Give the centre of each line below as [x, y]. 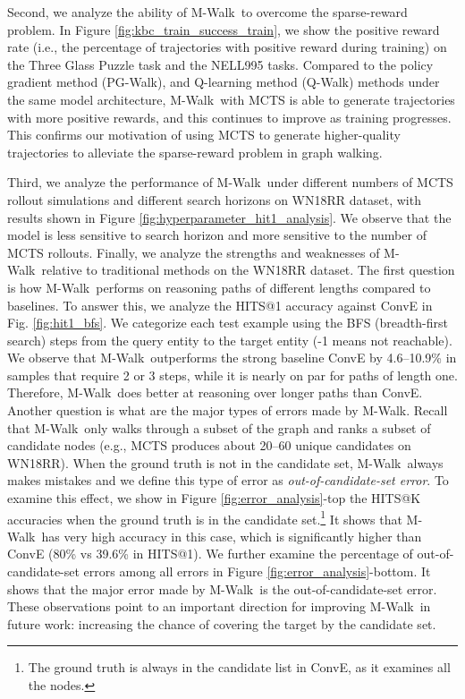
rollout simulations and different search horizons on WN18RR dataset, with [214, 199]
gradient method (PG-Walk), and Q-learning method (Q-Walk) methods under [224, 82]
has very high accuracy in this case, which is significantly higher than [232, 536]
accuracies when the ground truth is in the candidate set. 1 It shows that [205, 517]
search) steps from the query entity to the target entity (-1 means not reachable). [230, 340]
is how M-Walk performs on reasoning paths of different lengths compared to [219, 287]
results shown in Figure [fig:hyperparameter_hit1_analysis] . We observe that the [229, 217]
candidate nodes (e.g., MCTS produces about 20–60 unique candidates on [209, 445]
